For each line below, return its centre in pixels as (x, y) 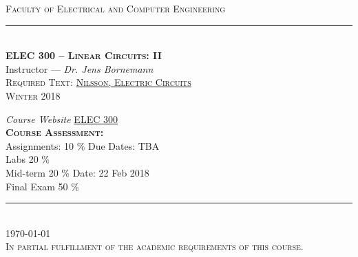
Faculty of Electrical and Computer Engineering (116, 8)
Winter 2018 (33, 95)
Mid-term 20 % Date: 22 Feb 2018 (77, 172)
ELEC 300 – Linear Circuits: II (84, 55)
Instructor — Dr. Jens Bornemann (80, 68)
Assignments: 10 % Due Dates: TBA (83, 145)
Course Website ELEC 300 (62, 119)
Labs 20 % (28, 159)
